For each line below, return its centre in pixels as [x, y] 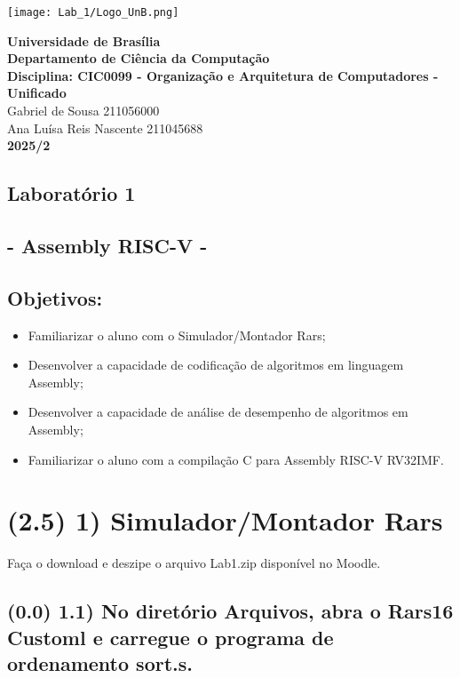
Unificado [37, 93]
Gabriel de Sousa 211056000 [83, 111]
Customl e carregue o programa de [171, 637]
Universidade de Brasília [84, 40]
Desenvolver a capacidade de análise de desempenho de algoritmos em [218, 412]
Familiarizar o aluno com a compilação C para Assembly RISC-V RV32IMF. [236, 459]
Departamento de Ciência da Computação [139, 58]
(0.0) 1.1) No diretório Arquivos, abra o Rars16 [230, 611]
